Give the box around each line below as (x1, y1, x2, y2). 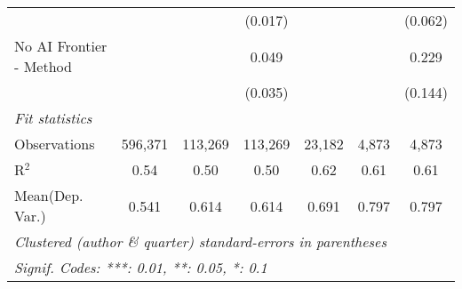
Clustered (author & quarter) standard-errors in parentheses (14, 231, 386, 252)
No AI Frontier (14, 36, 108, 56)
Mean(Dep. (14, 185, 84, 205)
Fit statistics (14, 108, 92, 128)
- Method (14, 56, 72, 76)
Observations (14, 133, 95, 154)
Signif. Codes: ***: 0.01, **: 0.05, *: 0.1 (14, 257, 267, 277)
